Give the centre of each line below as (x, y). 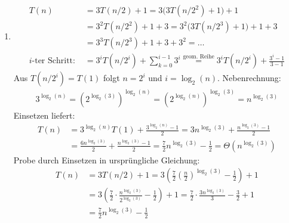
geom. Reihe (199, 56)
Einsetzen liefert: (44, 115)
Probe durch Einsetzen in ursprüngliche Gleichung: (107, 159)
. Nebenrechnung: (249, 78)
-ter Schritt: (53, 61)
